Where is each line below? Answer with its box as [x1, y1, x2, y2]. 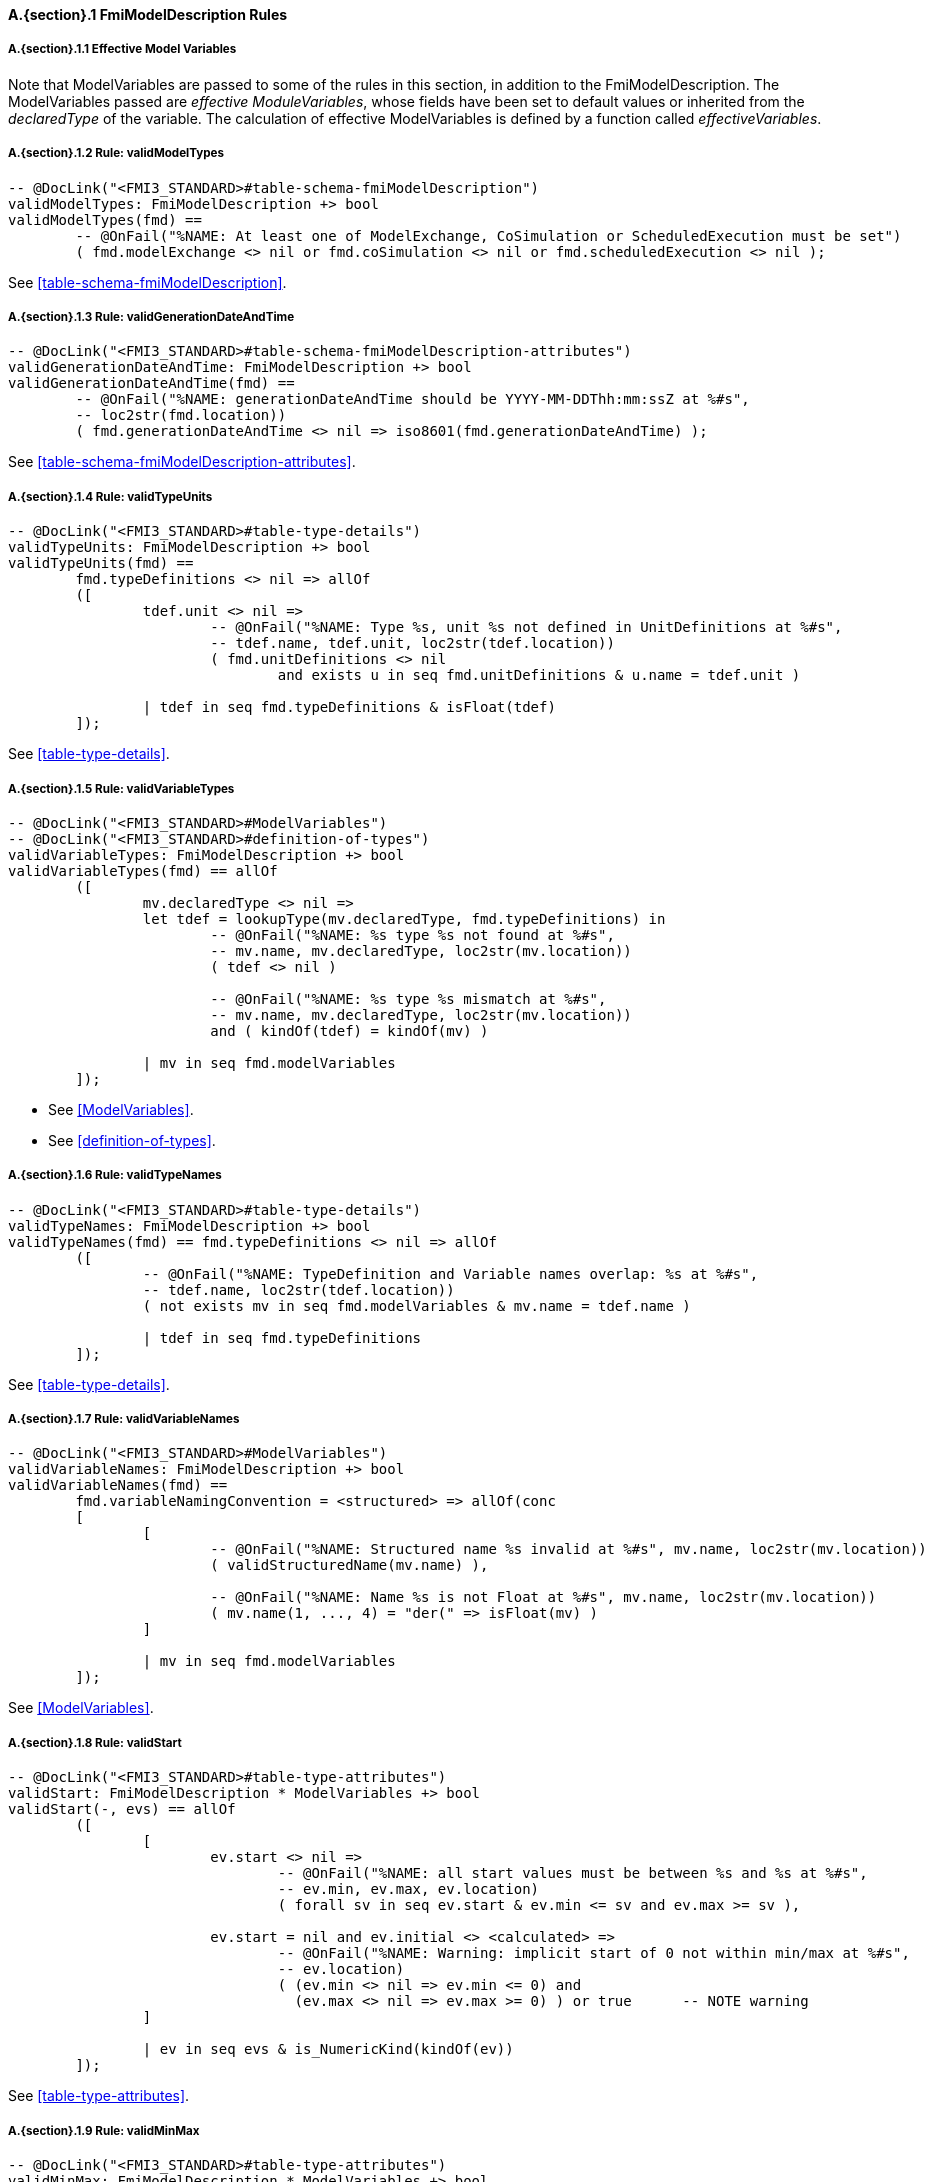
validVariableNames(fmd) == [8, 1477, 228, 1494]
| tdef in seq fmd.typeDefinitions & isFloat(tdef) [142, 699, 556, 716]
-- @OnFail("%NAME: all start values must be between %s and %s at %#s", [277, 1865, 868, 1882]
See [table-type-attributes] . [8, 2087, 190, 2105]
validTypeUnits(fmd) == [8, 555, 194, 572]
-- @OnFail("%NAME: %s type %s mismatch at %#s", [210, 990, 607, 1007]
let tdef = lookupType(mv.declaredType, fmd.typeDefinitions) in [142, 910, 666, 927]
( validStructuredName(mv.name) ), [210, 1557, 489, 1574]
